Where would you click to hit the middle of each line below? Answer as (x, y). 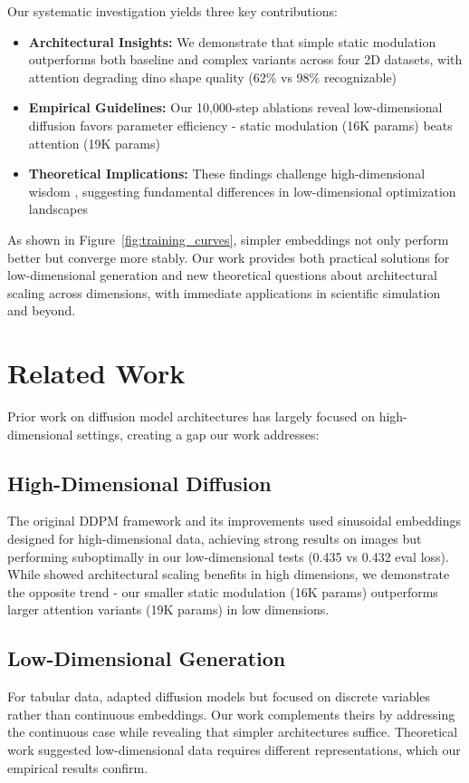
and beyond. (42, 310)
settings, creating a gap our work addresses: (198, 434)
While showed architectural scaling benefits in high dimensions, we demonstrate (229, 574)
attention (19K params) (94, 143)
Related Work (96, 373)
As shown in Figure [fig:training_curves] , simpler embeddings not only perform (228, 239)
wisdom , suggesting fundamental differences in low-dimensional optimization (242, 191)
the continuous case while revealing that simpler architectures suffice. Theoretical (233, 732)
